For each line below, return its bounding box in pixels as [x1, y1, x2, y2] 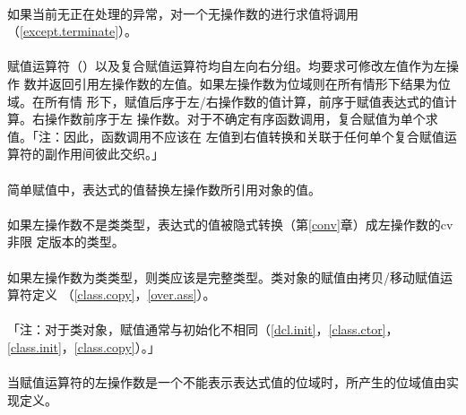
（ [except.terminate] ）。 [7, 22, 138, 40]
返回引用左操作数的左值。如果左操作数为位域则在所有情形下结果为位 [48, 73, 451, 92]
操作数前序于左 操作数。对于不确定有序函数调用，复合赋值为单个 [44, 109, 426, 128]
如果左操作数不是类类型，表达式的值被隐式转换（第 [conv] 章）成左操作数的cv [7, 214, 453, 233]
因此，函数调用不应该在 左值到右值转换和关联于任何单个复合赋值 [63, 126, 444, 145]
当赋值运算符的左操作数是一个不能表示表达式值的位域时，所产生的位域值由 [7, 373, 446, 392]
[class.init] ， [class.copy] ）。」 [7, 337, 160, 356]
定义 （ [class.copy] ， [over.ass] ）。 [31, 285, 216, 304]
